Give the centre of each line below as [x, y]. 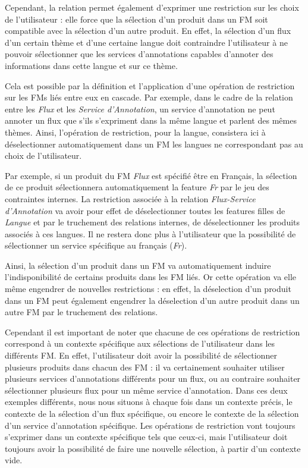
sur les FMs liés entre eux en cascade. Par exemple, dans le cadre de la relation [149, 97]
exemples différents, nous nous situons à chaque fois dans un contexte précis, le [149, 402]
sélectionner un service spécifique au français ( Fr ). [96, 245]
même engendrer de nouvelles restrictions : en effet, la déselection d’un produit [148, 289]
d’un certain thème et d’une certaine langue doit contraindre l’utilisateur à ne [146, 42]
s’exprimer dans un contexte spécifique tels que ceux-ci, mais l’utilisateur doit [146, 437]
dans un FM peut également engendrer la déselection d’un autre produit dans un [152, 300]
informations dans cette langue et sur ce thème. [91, 65]
